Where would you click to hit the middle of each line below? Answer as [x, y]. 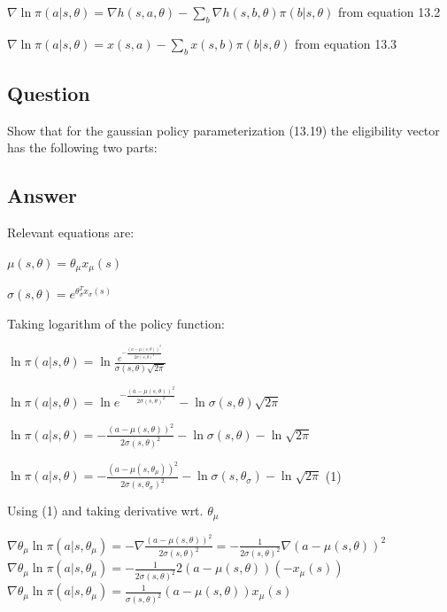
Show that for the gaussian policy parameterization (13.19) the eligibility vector [223, 130]
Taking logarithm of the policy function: [116, 323]
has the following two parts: [82, 147]
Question [49, 93]
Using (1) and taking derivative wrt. [105, 511]
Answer [42, 195]
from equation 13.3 [346, 43]
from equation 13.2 [389, 12]
